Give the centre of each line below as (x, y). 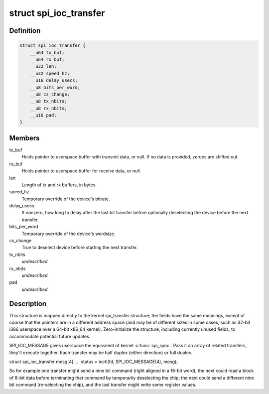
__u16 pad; (43, 115)
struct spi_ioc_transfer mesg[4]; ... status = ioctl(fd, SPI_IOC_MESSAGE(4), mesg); (93, 362)
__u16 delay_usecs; (54, 80)
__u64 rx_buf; (47, 59)
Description (28, 304)
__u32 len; (43, 66)
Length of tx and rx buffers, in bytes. (59, 185)
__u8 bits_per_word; (55, 87)
